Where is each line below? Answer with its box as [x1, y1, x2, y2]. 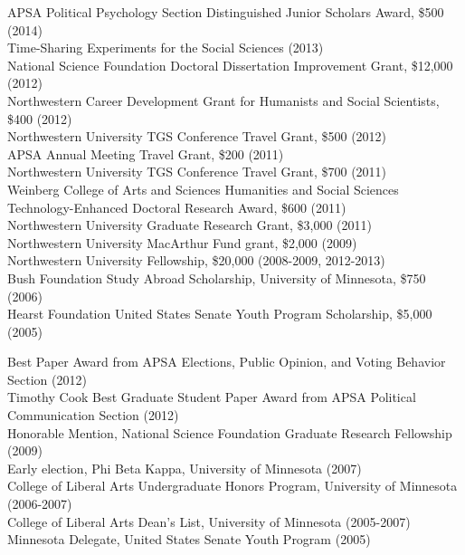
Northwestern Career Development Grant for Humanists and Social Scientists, [7, 91, 440, 110]
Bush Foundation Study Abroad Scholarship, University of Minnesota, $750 [7, 268, 426, 287]
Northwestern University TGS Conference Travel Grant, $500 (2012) [7, 127, 387, 146]
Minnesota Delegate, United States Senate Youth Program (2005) [7, 530, 371, 549]
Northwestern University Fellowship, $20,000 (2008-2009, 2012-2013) [7, 251, 385, 270]
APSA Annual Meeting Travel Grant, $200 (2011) [7, 144, 284, 163]
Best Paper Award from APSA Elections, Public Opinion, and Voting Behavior [7, 352, 446, 371]
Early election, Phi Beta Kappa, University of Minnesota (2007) [7, 458, 362, 477]
